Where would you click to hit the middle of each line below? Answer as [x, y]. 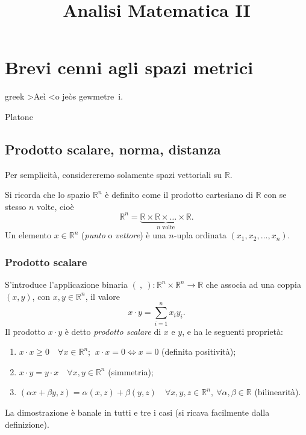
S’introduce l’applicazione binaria [66, 284]
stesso [16, 206]
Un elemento [28, 235]
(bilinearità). [278, 392]
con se [275, 195]
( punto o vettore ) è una [124, 235]
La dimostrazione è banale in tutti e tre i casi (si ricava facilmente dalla [137, 412]
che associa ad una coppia [253, 284]
